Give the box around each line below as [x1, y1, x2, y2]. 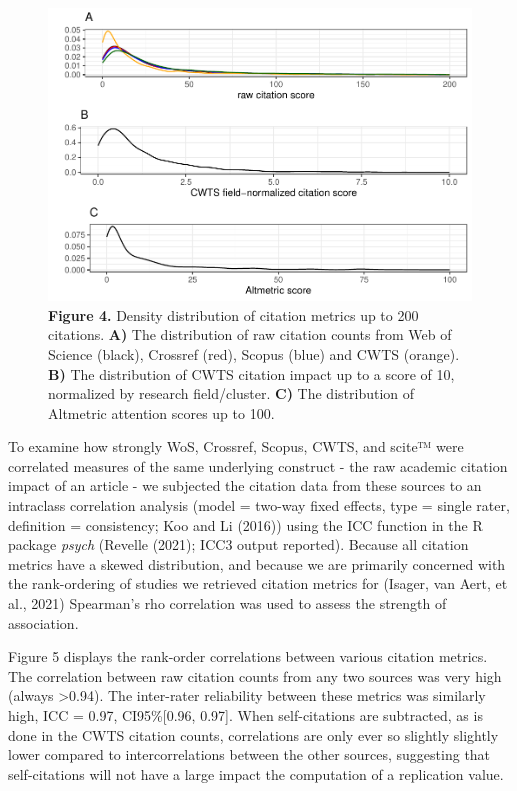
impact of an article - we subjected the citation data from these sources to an [8, 475, 482, 496]
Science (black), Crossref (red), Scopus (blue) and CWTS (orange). [48, 343, 460, 364]
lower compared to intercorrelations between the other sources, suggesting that [8, 744, 491, 765]
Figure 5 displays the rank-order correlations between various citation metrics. [8, 646, 488, 667]
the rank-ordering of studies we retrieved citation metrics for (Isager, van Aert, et [8, 573, 508, 594]
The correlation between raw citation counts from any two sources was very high [8, 665, 502, 686]
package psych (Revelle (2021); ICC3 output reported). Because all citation [8, 534, 469, 555]
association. [8, 612, 79, 633]
